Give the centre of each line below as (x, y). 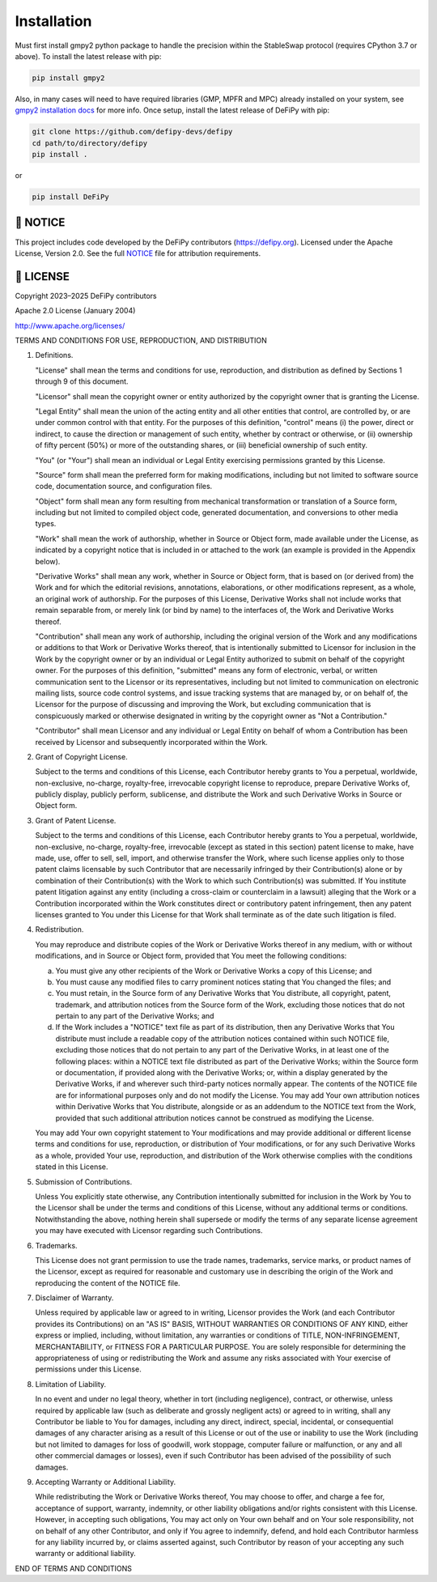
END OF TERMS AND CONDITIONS (74, 1568)
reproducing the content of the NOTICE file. (108, 1282)
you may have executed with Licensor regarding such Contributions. (149, 1231)
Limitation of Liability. (71, 1384)
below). (48, 561)
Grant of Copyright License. (82, 756)
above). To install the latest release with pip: (88, 56)
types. (46, 524)
